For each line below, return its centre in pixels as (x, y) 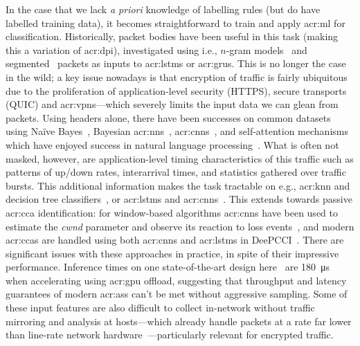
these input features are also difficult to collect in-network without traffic (160, 308)
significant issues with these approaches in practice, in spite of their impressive (172, 253)
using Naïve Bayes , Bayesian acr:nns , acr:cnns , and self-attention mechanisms (177, 131)
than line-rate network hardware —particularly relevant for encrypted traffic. (170, 335)
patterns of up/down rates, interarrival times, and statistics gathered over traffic (176, 172)
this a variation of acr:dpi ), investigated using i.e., (111, 49)
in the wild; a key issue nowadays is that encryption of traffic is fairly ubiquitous (177, 76)
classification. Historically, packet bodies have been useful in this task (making (172, 36)
